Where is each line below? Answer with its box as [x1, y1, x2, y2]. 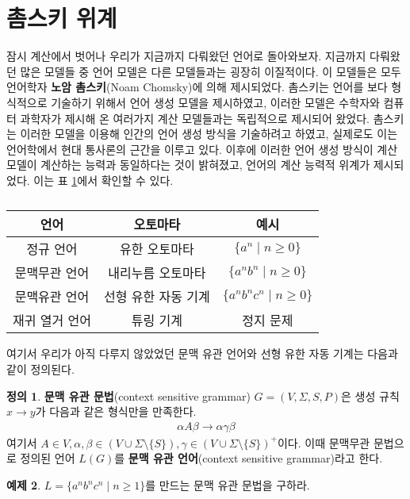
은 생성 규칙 [341, 387, 400, 404]
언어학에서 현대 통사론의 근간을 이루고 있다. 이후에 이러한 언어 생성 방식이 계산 [6, 140, 398, 157]
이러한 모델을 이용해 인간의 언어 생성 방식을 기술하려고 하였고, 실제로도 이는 [20, 125, 398, 142]
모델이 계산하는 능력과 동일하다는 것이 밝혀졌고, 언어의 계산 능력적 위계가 [6, 156, 370, 173]
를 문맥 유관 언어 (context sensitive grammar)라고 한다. [114, 450, 383, 466]
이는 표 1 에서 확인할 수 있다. [33, 171, 174, 188]
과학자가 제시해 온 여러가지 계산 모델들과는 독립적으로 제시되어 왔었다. [20, 109, 370, 126]
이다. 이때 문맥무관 [277, 434, 370, 451]
